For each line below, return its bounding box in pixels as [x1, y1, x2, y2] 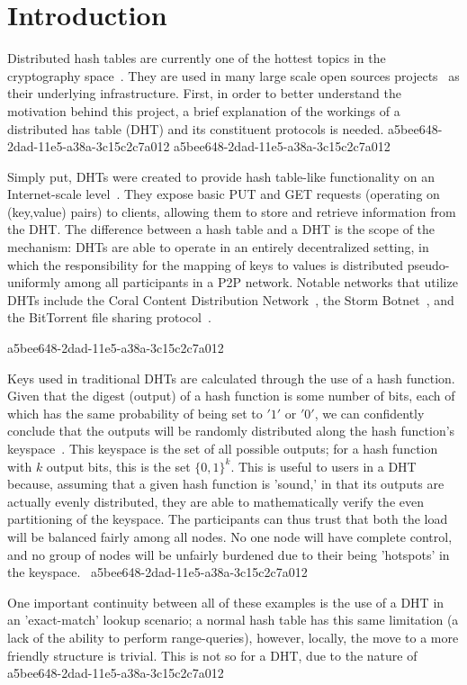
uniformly [7, 273, 61, 292]
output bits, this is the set [46, 456, 191, 475]
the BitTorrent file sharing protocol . [7, 308, 211, 327]
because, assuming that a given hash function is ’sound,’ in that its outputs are [7, 474, 445, 493]
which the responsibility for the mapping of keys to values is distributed [7, 255, 404, 274]
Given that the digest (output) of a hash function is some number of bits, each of [7, 386, 455, 405]
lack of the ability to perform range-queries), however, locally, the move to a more [7, 627, 459, 646]
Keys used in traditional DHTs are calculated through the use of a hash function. [7, 368, 455, 387]
